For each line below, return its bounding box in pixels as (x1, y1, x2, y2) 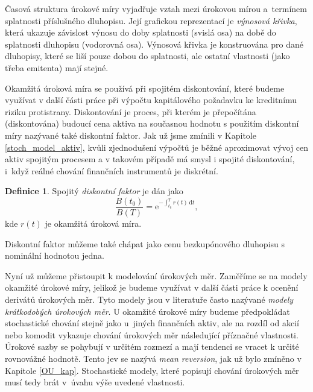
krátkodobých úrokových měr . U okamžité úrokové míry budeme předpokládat (5, 305, 290, 317)
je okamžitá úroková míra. (45, 217, 142, 229)
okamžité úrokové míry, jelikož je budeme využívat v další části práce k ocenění (5, 281, 299, 294)
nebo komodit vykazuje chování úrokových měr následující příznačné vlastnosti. (5, 328, 299, 341)
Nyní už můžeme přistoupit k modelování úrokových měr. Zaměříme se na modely (5, 269, 308, 282)
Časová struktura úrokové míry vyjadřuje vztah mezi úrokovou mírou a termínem (5, 2, 307, 14)
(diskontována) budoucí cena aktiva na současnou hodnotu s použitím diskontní (5, 117, 299, 130)
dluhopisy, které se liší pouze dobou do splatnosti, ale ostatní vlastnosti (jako (5, 49, 290, 62)
